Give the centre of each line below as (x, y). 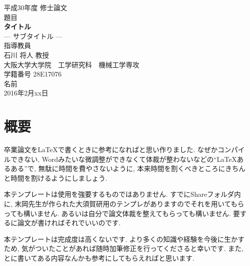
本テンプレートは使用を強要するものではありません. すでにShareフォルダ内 (123, 194)
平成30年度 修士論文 (36, 7)
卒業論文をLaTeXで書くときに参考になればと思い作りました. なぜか (111, 149)
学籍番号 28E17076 (33, 74)
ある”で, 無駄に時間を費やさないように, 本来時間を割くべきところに (118, 168)
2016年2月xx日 (26, 93)
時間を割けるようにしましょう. (59, 178)
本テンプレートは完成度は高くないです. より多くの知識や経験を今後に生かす (124, 239)
